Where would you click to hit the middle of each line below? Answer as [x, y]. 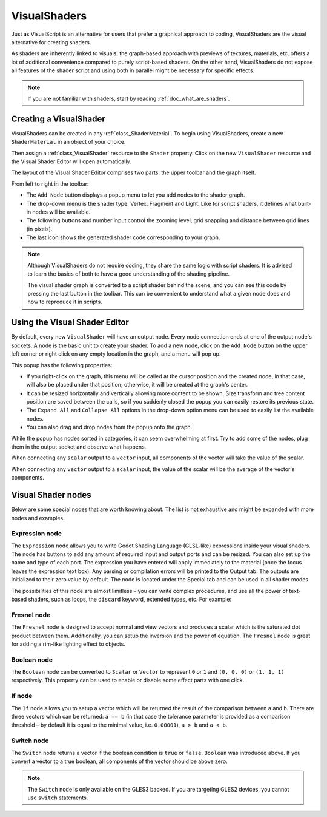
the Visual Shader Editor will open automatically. [71, 161]
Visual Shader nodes [51, 495]
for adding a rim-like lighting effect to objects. [68, 644]
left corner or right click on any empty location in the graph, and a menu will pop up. [116, 354]
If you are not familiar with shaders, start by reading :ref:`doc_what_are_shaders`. [129, 98]
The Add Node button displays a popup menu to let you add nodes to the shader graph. [136, 195]
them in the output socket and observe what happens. [79, 447]
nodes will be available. [61, 212]
